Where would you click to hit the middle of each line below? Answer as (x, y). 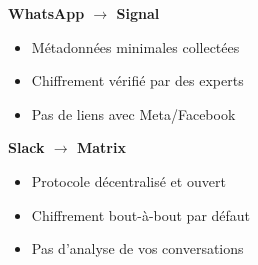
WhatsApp (46, 13)
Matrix (101, 147)
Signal (138, 13)
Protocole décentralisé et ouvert (128, 180)
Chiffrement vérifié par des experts (137, 80)
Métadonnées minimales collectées (135, 46)
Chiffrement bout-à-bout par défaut (141, 214)
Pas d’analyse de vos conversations (137, 248)
